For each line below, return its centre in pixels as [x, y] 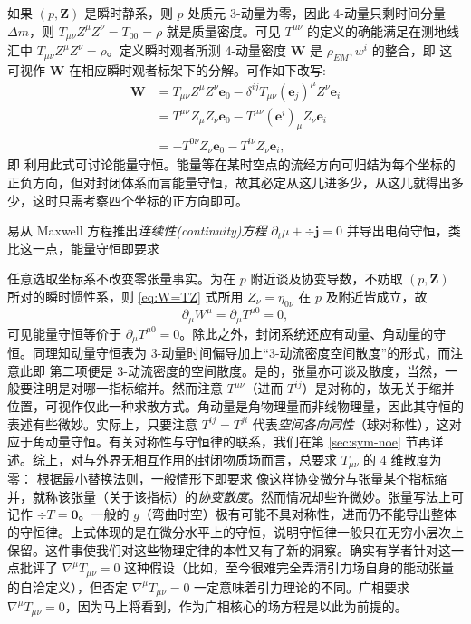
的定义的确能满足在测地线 [383, 30]
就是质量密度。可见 [223, 30]
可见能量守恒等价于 [64, 333]
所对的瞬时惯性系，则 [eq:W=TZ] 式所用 [125, 296]
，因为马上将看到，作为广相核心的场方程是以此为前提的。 [236, 606]
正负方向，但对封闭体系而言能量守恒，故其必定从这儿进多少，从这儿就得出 [229, 182]
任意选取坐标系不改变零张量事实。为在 [121, 278]
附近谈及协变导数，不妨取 [327, 278]
